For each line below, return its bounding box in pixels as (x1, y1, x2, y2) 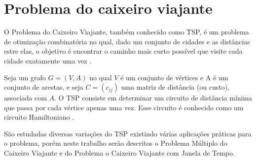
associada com (4, 93, 47, 103)
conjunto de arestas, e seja (4, 82, 83, 92)
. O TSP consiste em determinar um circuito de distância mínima (54, 93, 253, 103)
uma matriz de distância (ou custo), (121, 82, 230, 92)
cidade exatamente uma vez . (4, 55, 92, 65)
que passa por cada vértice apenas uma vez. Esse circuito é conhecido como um (4, 102, 244, 112)
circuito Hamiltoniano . (4, 112, 74, 122)
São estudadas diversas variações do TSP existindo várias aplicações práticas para (4, 128, 252, 138)
